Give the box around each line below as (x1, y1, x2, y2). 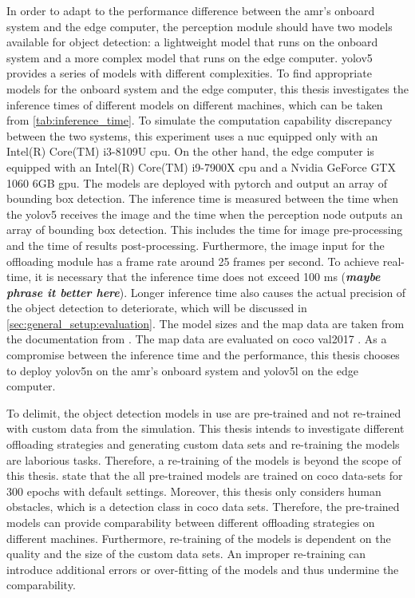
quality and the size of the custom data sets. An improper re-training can (6, 545, 366, 562)
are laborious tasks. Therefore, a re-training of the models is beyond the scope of (6, 451, 401, 468)
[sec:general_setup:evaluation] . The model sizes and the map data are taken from (6, 315, 405, 331)
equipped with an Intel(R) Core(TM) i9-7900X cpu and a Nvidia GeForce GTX (6, 158, 396, 175)
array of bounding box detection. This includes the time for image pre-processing (6, 221, 403, 238)
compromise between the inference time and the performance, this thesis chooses (6, 347, 400, 363)
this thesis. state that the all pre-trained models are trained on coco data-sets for (6, 467, 403, 484)
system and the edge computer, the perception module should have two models (6, 18, 393, 34)
